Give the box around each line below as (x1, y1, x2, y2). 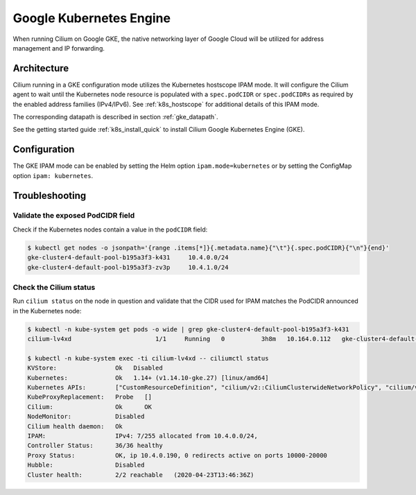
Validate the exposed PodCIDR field (12, 211, 135, 220)
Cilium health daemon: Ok (27, 422, 123, 430)
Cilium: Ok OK (27, 403, 153, 410)
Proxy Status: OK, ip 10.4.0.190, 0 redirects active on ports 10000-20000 (27, 451, 327, 459)
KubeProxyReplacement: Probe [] (27, 393, 153, 401)
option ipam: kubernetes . (12, 171, 94, 180)
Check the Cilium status (12, 282, 96, 292)
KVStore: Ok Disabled (27, 364, 163, 372)
